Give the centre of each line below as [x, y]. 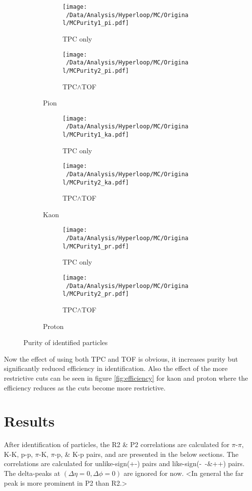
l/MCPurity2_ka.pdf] [96, 182]
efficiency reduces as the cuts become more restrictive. [85, 387]
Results [29, 421]
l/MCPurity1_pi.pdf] [96, 23]
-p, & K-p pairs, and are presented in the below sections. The [147, 454]
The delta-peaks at [32, 473]
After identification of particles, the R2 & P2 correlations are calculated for [117, 444]
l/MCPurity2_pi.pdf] [96, 71]
